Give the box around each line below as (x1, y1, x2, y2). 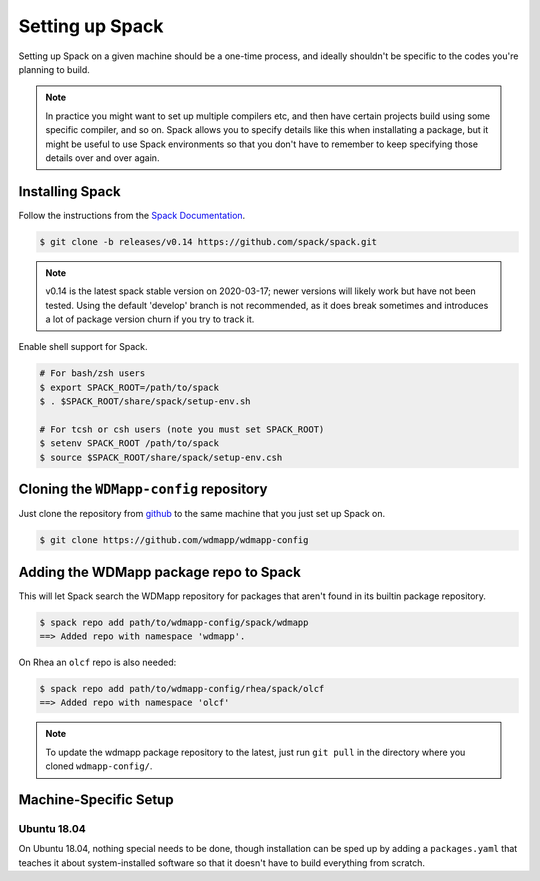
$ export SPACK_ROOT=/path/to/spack (39, 381, 220, 393)
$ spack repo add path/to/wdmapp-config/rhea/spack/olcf (39, 683, 325, 694)
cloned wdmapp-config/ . (45, 760, 153, 772)
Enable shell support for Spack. (18, 341, 149, 353)
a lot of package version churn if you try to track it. (45, 313, 255, 325)
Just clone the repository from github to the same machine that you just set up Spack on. (18, 508, 386, 520)
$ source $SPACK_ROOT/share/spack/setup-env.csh (39, 451, 283, 463)
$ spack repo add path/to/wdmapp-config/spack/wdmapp (39, 616, 309, 628)
